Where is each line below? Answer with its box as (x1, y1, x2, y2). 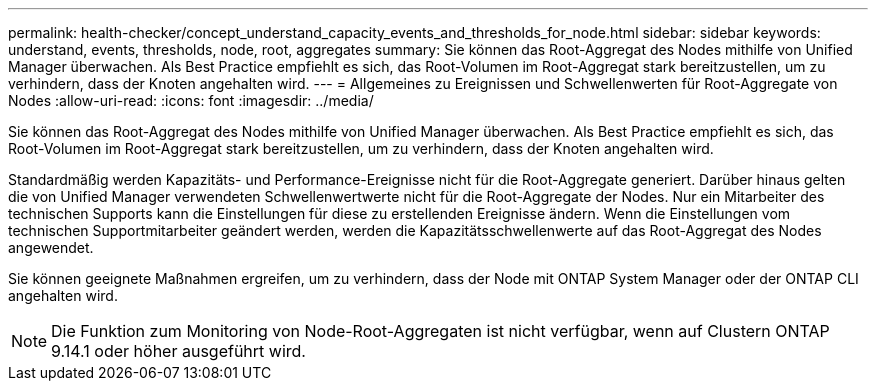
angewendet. (8, 239, 94, 256)
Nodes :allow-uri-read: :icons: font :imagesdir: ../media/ (8, 92, 374, 109)
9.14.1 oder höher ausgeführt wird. (51, 341, 306, 361)
